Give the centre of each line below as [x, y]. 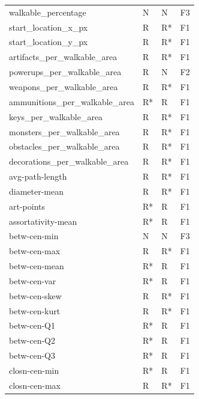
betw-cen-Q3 [32, 355]
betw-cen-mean [37, 266]
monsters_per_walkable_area [64, 131]
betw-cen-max [35, 251]
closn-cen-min [34, 370]
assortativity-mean [43, 221]
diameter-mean [37, 191]
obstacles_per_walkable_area [64, 146]
